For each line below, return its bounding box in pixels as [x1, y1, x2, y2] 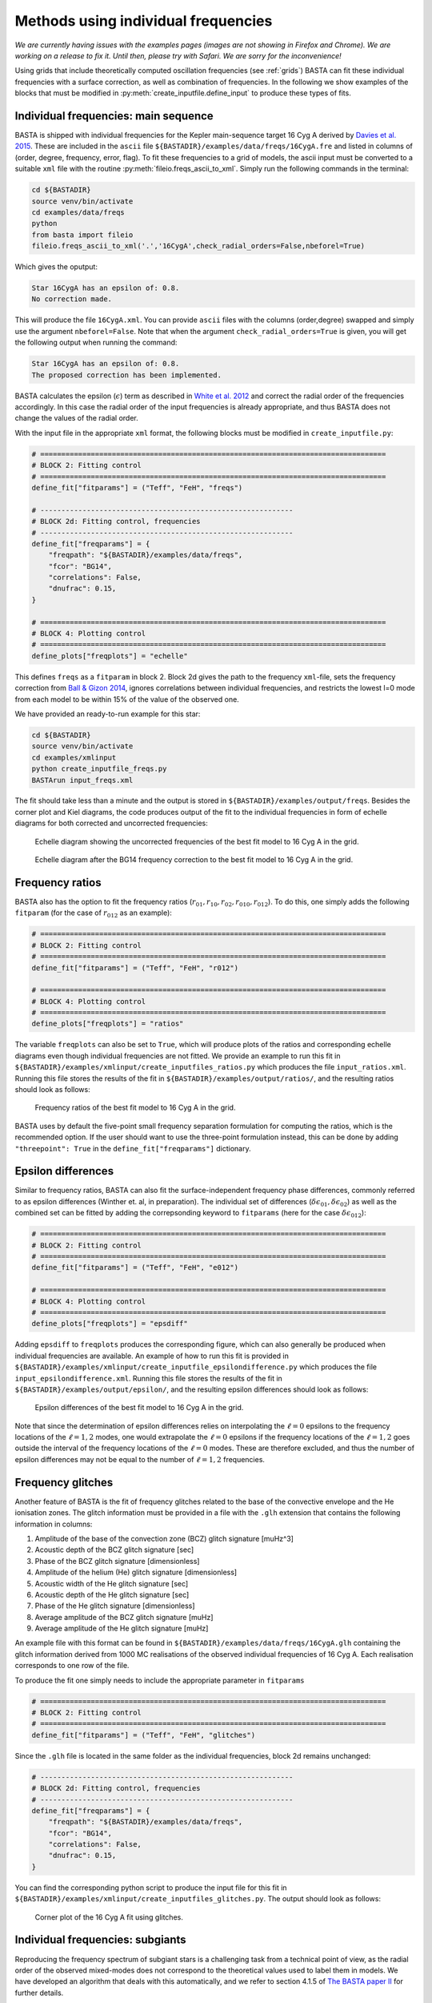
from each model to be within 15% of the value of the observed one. [14, 694, 239, 704]
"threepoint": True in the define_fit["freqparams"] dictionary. [14, 1143, 251, 1153]
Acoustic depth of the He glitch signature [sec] [34, 1590, 190, 1599]
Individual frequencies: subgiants [14, 1933, 187, 1947]
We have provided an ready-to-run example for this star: [14, 709, 201, 719]
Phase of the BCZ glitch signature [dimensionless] [34, 1556, 200, 1566]
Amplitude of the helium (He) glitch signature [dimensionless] [34, 1567, 238, 1578]
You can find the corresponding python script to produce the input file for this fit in [14, 1883, 287, 1892]
